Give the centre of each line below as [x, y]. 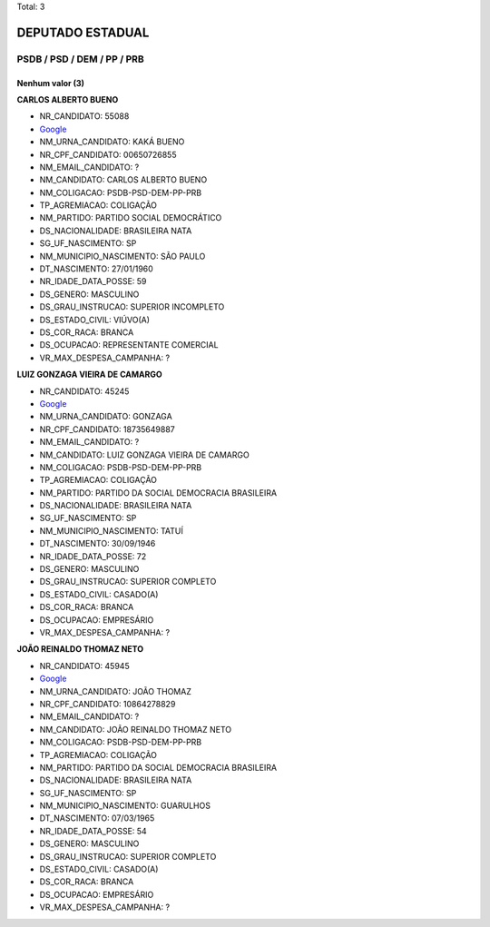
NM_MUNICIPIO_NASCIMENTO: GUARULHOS [125, 806]
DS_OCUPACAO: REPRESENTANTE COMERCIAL [129, 345]
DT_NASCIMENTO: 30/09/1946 [98, 544]
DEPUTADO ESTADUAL [83, 32]
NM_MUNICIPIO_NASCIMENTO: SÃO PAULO [122, 256]
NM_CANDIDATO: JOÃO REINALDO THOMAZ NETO [136, 729]
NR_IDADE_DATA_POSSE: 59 [93, 281]
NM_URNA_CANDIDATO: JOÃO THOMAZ [116, 691]
